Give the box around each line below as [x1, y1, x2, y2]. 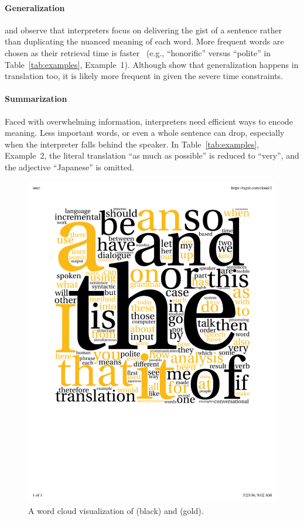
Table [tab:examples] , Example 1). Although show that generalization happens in [5, 58, 299, 70]
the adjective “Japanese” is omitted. [5, 160, 134, 173]
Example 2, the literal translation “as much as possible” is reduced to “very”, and [5, 149, 299, 162]
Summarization [5, 92, 67, 105]
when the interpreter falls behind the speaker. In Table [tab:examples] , [5, 138, 259, 150]
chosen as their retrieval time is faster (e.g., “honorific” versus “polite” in [5, 46, 271, 59]
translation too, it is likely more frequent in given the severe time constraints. [5, 70, 283, 82]
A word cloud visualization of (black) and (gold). [28, 505, 204, 517]
